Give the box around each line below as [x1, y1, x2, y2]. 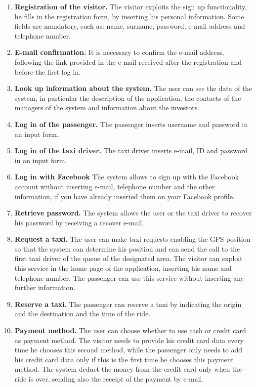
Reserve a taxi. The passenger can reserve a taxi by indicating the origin [14, 299, 242, 309]
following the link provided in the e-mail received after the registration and [14, 56, 242, 67]
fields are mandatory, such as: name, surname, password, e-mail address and [14, 21, 245, 31]
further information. [14, 282, 76, 293]
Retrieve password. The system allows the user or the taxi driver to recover [14, 208, 252, 218]
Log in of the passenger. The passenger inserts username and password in [14, 119, 248, 129]
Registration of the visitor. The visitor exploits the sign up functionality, [14, 1, 247, 11]
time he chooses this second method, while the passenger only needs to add [14, 344, 242, 355]
